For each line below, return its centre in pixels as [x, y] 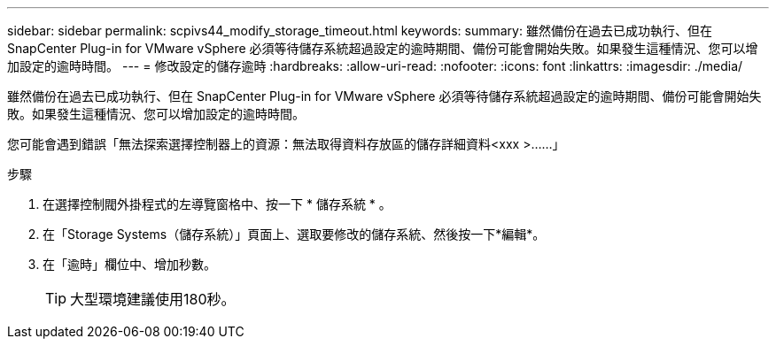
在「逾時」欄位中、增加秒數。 [129, 264]
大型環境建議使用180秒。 [153, 299]
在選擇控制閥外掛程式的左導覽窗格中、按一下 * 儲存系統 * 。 [217, 204]
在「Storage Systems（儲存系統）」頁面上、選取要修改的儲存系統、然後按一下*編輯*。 [294, 234]
